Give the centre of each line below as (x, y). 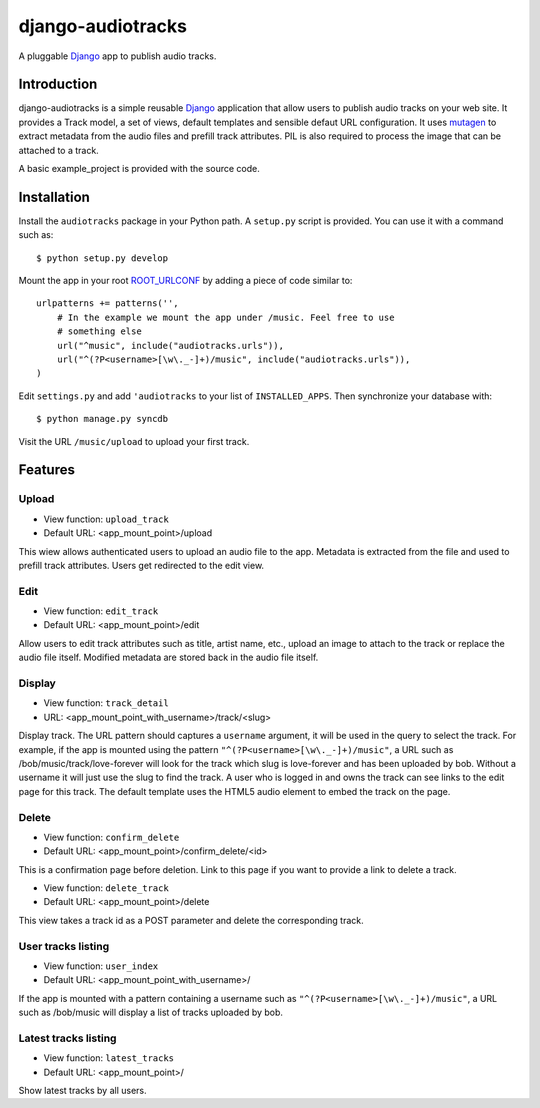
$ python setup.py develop (102, 258)
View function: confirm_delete (111, 837)
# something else (99, 331)
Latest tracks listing (67, 1038)
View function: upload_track (106, 519)
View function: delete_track (106, 888)
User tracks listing (64, 946)
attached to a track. (58, 150)
